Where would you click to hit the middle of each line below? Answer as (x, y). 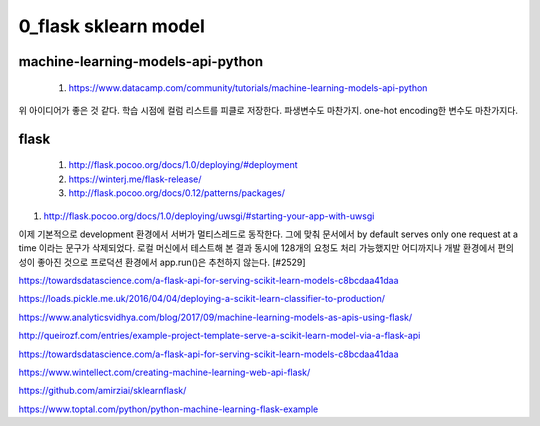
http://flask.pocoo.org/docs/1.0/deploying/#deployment (183, 165)
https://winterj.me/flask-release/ (135, 179)
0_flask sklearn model (111, 26)
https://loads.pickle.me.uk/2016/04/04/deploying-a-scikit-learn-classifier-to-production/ (201, 299)
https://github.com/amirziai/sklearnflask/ (102, 391)
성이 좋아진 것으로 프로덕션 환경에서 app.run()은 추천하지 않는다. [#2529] (162, 262)
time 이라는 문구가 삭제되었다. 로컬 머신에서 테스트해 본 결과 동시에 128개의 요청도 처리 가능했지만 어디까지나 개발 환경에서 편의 (266, 248)
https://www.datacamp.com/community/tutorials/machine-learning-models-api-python (248, 87)
